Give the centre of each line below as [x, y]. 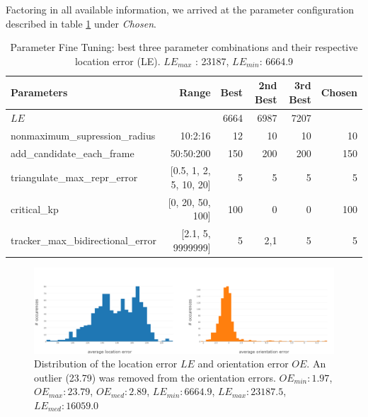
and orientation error [243, 364]
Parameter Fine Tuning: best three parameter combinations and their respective [184, 47]
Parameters [39, 92]
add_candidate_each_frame [73, 153]
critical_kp [35, 208]
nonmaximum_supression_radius [83, 135]
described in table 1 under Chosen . [81, 23]
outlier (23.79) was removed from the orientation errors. [155, 377]
